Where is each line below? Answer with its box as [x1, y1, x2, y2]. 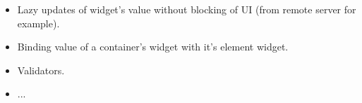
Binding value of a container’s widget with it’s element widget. [17, 39, 289, 54]
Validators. [17, 62, 65, 77]
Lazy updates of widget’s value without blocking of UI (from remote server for [17, 2, 356, 16]
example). [17, 15, 60, 30]
